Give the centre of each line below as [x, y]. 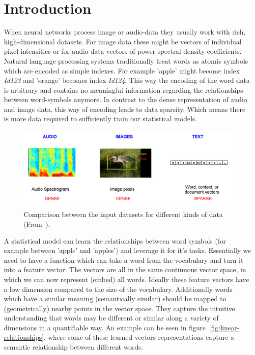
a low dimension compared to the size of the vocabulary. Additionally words [118, 289]
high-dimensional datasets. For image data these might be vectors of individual [123, 41]
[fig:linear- [224, 327]
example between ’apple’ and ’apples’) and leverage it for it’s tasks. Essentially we [127, 250]
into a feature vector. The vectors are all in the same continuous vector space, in [125, 269]
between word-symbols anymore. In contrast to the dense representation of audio [126, 99]
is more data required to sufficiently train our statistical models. [100, 119]
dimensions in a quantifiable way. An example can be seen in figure [105, 327]
